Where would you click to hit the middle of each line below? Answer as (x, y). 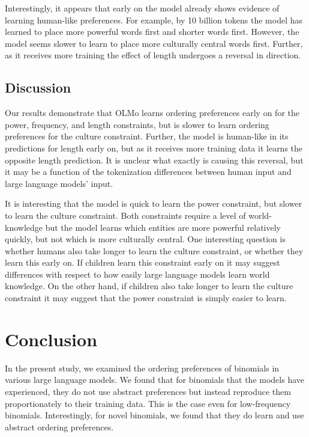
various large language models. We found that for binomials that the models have (154, 380)
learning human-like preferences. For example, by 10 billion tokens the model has (154, 20)
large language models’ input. (59, 183)
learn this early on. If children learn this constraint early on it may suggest (142, 262)
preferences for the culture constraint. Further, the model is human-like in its (147, 136)
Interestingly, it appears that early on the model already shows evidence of (142, 8)
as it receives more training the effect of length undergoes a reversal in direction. (153, 55)
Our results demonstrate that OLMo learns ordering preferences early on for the (152, 113)
